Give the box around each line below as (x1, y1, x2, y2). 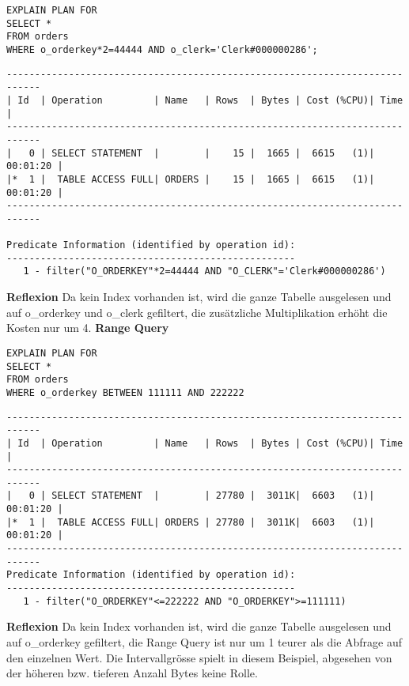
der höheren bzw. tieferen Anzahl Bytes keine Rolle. (6, 665, 258, 681)
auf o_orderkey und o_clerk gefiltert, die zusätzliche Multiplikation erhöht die (6, 303, 388, 320)
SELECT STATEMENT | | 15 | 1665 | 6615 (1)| (51, 147, 375, 159)
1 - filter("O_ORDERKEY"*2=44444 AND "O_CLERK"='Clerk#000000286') (23, 266, 386, 277)
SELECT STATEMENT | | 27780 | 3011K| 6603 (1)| (51, 490, 375, 502)
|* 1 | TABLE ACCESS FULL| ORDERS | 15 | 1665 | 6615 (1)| (6, 173, 375, 185)
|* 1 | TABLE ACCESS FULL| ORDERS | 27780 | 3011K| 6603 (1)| (6, 516, 375, 528)
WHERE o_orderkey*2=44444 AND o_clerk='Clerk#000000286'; (6, 43, 318, 55)
